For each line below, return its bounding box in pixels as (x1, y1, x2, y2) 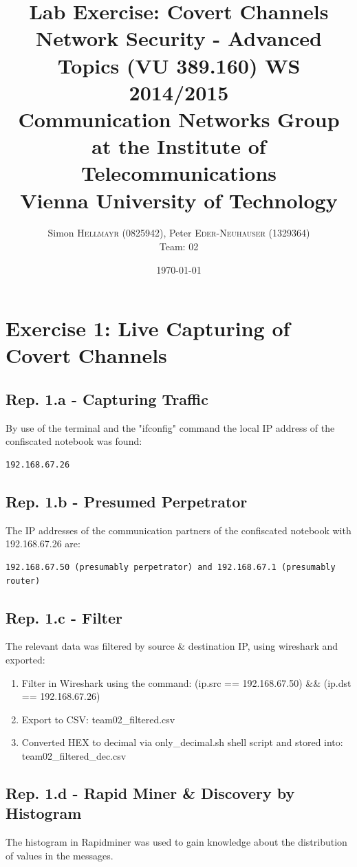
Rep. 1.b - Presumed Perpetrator (6, 490, 248, 512)
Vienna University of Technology (20, 186, 338, 214)
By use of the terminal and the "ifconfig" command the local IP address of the (6, 420, 335, 435)
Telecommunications (80, 159, 277, 187)
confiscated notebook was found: (6, 434, 142, 448)
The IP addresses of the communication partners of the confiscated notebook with (6, 523, 351, 537)
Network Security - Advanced (36, 24, 322, 52)
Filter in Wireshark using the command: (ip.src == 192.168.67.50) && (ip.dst (21, 675, 351, 690)
